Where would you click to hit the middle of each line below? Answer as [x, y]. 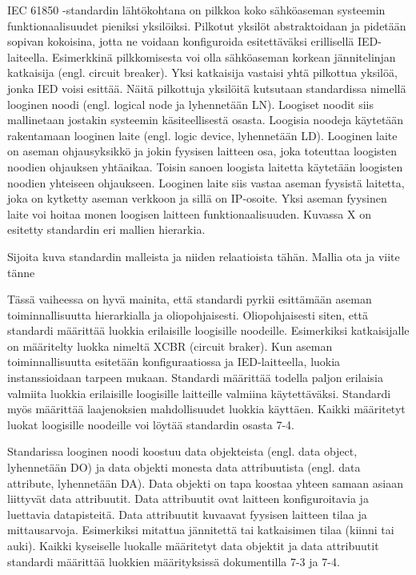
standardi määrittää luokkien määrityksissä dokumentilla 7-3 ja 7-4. [174, 561]
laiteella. [28, 56]
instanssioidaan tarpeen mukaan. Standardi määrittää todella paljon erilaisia [195, 378]
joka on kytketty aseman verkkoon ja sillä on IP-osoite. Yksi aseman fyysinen [197, 198]
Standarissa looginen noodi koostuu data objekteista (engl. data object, [182, 451]
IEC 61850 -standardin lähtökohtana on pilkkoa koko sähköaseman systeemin [196, 10]
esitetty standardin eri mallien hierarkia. [106, 229]
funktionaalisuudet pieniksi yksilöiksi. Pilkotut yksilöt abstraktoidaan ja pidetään [207, 25]
